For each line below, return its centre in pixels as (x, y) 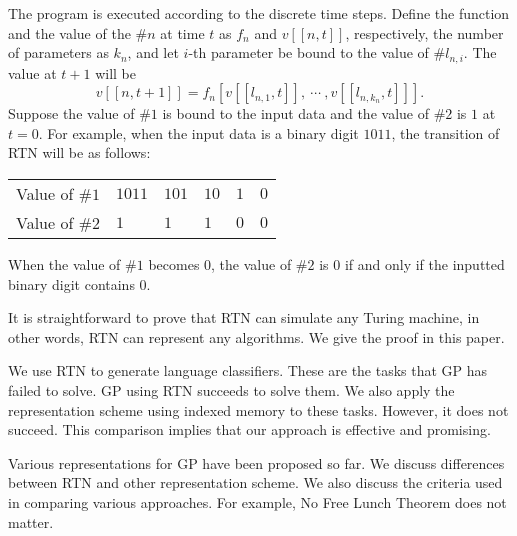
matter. (31, 521)
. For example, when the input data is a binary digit (198, 132)
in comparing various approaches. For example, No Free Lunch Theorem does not (257, 501)
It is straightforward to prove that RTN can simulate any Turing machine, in (244, 317)
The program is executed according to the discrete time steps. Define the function (259, 13)
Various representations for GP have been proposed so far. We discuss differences (256, 462)
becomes (174, 264)
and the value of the (69, 32)
